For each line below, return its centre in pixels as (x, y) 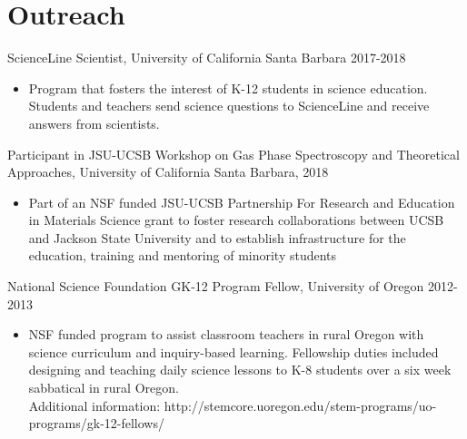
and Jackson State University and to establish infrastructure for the (217, 237)
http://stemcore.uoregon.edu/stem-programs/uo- (300, 405)
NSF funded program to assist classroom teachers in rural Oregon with (226, 334)
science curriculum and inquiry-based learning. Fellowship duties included (233, 351)
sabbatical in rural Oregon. (104, 388)
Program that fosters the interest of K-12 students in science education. (228, 88)
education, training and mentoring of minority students (183, 255)
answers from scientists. (94, 123)
